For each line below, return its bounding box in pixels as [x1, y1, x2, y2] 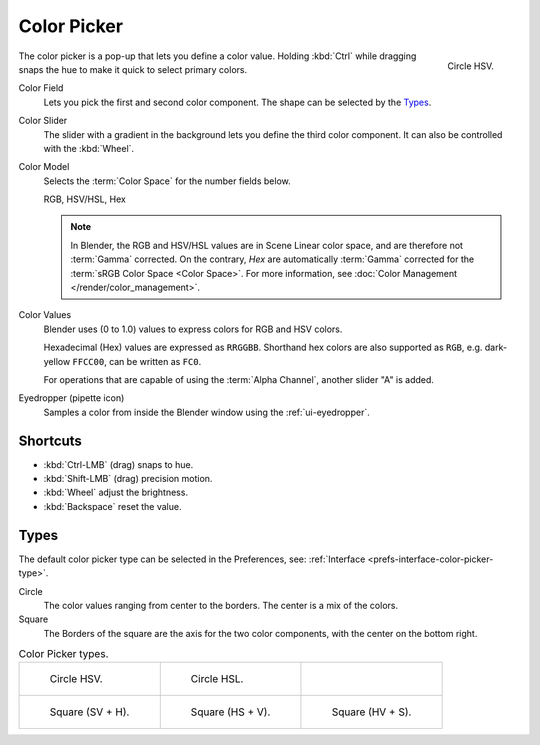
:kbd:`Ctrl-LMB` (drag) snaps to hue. [43, 458, 194, 470]
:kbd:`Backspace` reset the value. [43, 500, 182, 512]
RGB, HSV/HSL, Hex [43, 193, 127, 205]
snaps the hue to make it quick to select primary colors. [18, 63, 248, 75]
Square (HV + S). [331, 705, 412, 719]
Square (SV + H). [49, 705, 130, 719]
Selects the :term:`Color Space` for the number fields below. [43, 175, 291, 187]
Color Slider [18, 115, 68, 127]
